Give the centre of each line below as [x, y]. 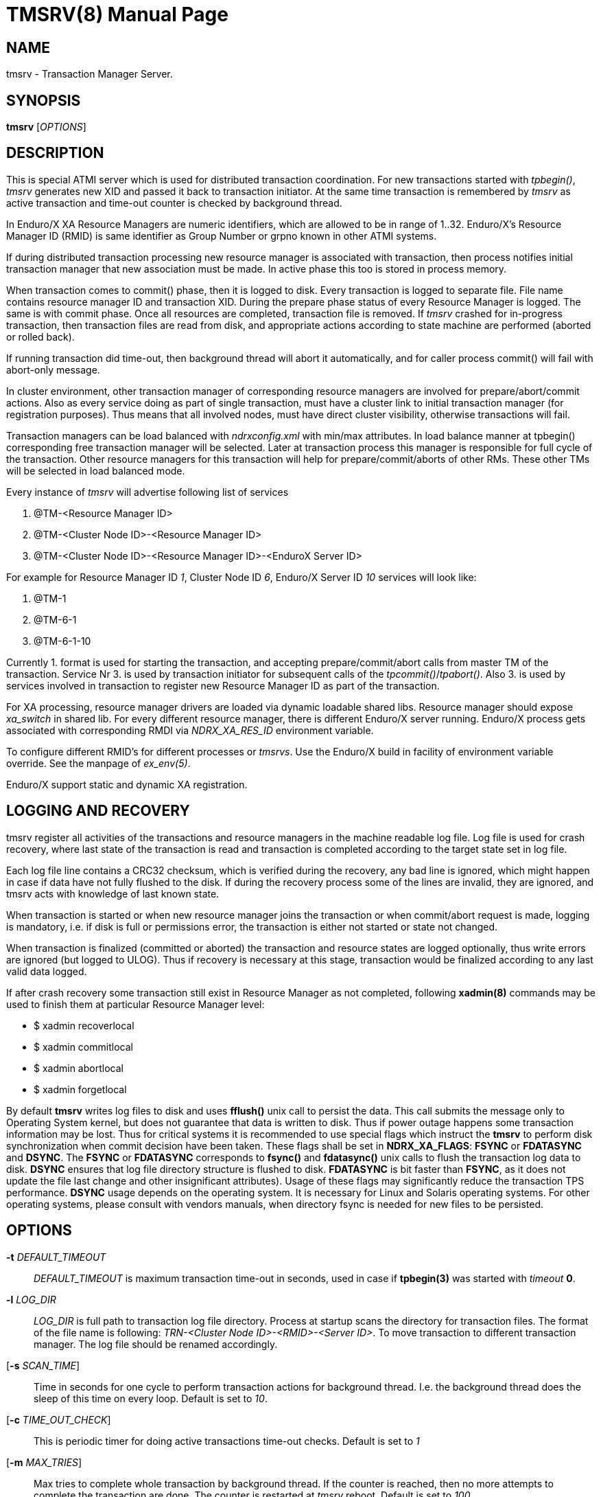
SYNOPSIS [44, 100]
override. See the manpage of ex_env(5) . [98, 763]
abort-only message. [53, 369]
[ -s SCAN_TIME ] [43, 1365]
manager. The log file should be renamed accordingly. [156, 1344]
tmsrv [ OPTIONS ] [46, 127]
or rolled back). [40, 336]
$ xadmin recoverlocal [84, 1025]
